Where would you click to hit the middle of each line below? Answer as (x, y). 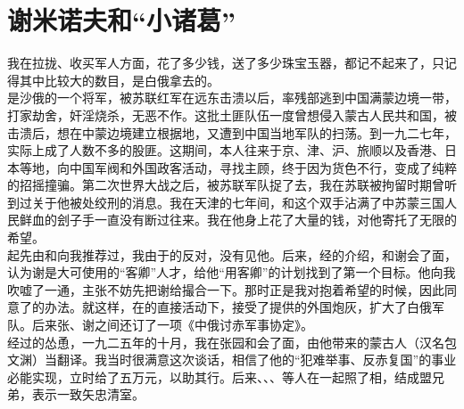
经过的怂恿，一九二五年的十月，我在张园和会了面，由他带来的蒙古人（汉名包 (232, 342)
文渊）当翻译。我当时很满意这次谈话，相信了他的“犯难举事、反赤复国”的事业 (232, 360)
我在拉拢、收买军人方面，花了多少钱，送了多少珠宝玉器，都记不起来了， (220, 63)
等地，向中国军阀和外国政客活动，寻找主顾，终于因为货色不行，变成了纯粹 (238, 167)
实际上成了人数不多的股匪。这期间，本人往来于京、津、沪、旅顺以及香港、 (226, 150)
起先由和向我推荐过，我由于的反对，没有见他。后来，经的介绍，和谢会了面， (232, 254)
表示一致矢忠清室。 (88, 394)
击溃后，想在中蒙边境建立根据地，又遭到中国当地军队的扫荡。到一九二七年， (232, 132)
